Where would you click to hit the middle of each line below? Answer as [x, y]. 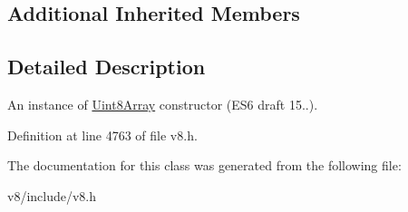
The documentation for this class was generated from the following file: [204, 165]
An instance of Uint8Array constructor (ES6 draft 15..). [163, 104]
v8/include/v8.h [52, 195]
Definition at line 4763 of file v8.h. [102, 135]
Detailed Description [107, 67]
